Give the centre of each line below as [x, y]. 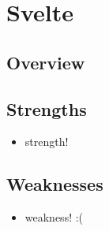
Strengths [47, 108]
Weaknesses [55, 184]
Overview [46, 62]
